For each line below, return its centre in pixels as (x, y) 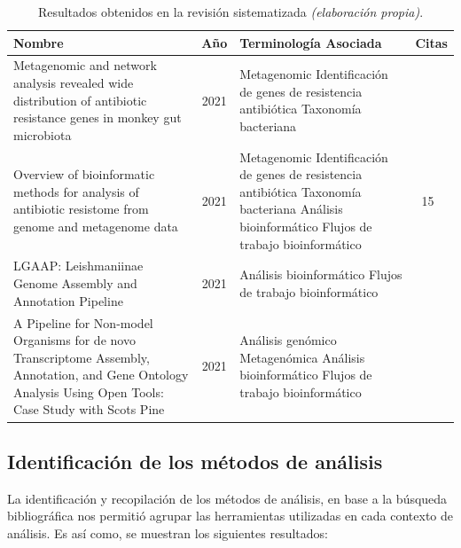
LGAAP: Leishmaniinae (78, 266)
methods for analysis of (76, 191)
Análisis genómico (288, 340)
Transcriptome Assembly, (82, 357)
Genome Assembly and (75, 283)
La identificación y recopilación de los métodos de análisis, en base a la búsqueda (227, 498)
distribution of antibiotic (80, 100)
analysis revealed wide (74, 83)
